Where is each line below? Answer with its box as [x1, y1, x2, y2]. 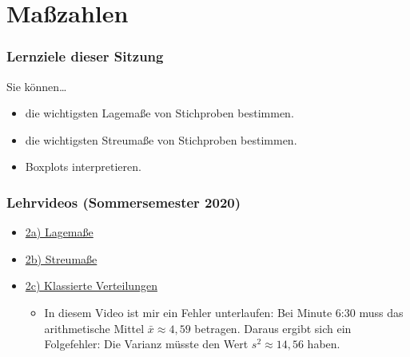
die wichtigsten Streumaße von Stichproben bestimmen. [25, 131, 297, 148]
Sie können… [6, 77, 67, 94]
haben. [307, 335, 340, 352]
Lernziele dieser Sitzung [6, 46, 164, 66]
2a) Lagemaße [25, 224, 94, 240]
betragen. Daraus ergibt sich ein [194, 319, 352, 336]
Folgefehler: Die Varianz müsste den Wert [44, 335, 249, 352]
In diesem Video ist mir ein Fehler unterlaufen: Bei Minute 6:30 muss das [44, 303, 404, 320]
